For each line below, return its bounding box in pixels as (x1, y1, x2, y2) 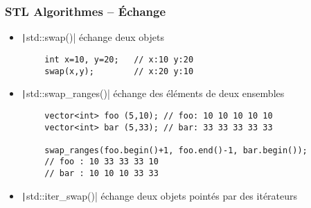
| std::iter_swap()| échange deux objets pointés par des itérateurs (21, 188, 298, 202)
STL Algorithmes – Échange (5, 2, 166, 19)
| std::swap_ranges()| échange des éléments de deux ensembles (21, 86, 285, 101)
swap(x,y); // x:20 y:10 (44, 66, 194, 76)
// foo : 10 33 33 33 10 (44, 157, 159, 167)
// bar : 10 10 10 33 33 (44, 168, 159, 179)
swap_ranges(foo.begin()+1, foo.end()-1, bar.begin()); (44, 145, 308, 155)
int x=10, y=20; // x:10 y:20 (44, 54, 194, 64)
